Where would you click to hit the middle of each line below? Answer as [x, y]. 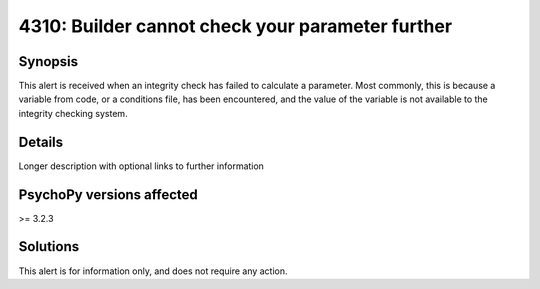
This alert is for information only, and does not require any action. [153, 271]
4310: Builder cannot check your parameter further [235, 26]
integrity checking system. [73, 113]
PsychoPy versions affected [108, 194]
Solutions [49, 246]
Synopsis [48, 61]
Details [41, 141]
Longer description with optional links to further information [141, 166]
